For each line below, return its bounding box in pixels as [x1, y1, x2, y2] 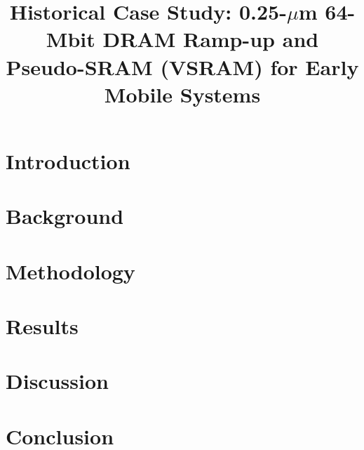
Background [6, 201, 124, 230]
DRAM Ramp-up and [102, 25, 319, 53]
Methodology [6, 256, 135, 285]
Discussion [6, 366, 109, 395]
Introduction [6, 146, 130, 175]
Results [6, 312, 79, 340]
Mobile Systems [104, 79, 261, 108]
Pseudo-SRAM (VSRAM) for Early [6, 52, 359, 81]
